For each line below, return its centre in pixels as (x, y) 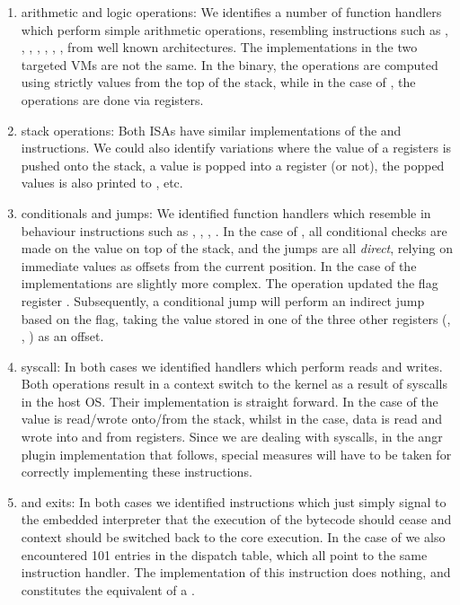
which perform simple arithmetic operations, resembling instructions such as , (235, 29)
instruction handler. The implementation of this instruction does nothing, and (236, 572)
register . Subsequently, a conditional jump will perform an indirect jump (223, 300)
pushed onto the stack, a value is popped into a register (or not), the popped (233, 165)
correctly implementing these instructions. (137, 472)
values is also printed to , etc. (102, 183)
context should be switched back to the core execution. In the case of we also (233, 537)
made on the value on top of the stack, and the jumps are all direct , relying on (237, 248)
